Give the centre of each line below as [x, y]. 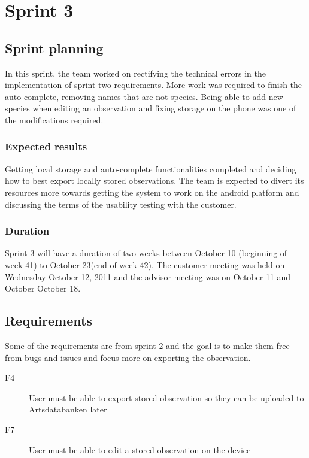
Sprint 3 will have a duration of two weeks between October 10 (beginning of [146, 253]
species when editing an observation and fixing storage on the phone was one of [151, 108]
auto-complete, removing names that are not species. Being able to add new [144, 96]
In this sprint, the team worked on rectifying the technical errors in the [136, 73]
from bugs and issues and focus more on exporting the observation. [128, 357]
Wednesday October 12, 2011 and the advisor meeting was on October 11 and [148, 276]
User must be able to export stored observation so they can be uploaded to [166, 397]
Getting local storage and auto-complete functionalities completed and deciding [151, 169]
